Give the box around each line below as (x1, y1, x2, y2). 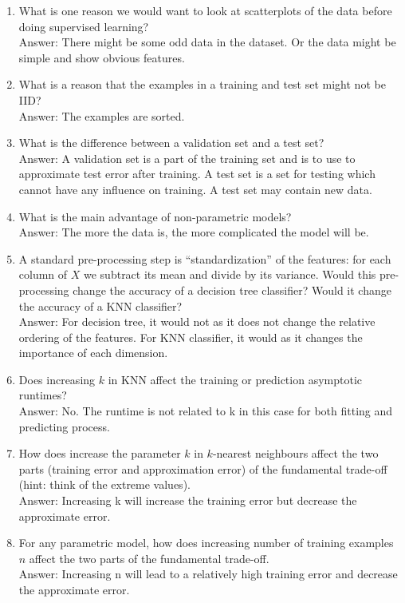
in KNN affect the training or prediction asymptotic (108, 371, 363, 387)
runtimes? (18, 387, 67, 403)
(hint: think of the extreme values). (18, 476, 191, 493)
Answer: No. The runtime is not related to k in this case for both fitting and (18, 403, 393, 419)
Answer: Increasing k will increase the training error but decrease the (18, 492, 357, 509)
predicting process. (18, 418, 110, 434)
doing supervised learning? (18, 18, 149, 34)
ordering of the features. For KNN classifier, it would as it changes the (18, 328, 363, 345)
